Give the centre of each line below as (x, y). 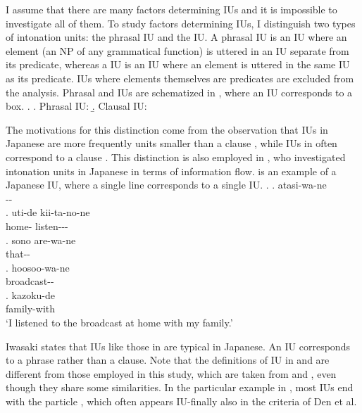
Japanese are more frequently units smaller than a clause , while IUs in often (171, 143)
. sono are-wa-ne (41, 240)
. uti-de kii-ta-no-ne (48, 212)
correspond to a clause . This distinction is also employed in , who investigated (176, 157)
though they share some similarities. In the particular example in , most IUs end (180, 387)
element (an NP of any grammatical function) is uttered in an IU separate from (177, 50)
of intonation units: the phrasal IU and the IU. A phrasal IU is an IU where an (176, 37)
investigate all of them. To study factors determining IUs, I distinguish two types (181, 23)
